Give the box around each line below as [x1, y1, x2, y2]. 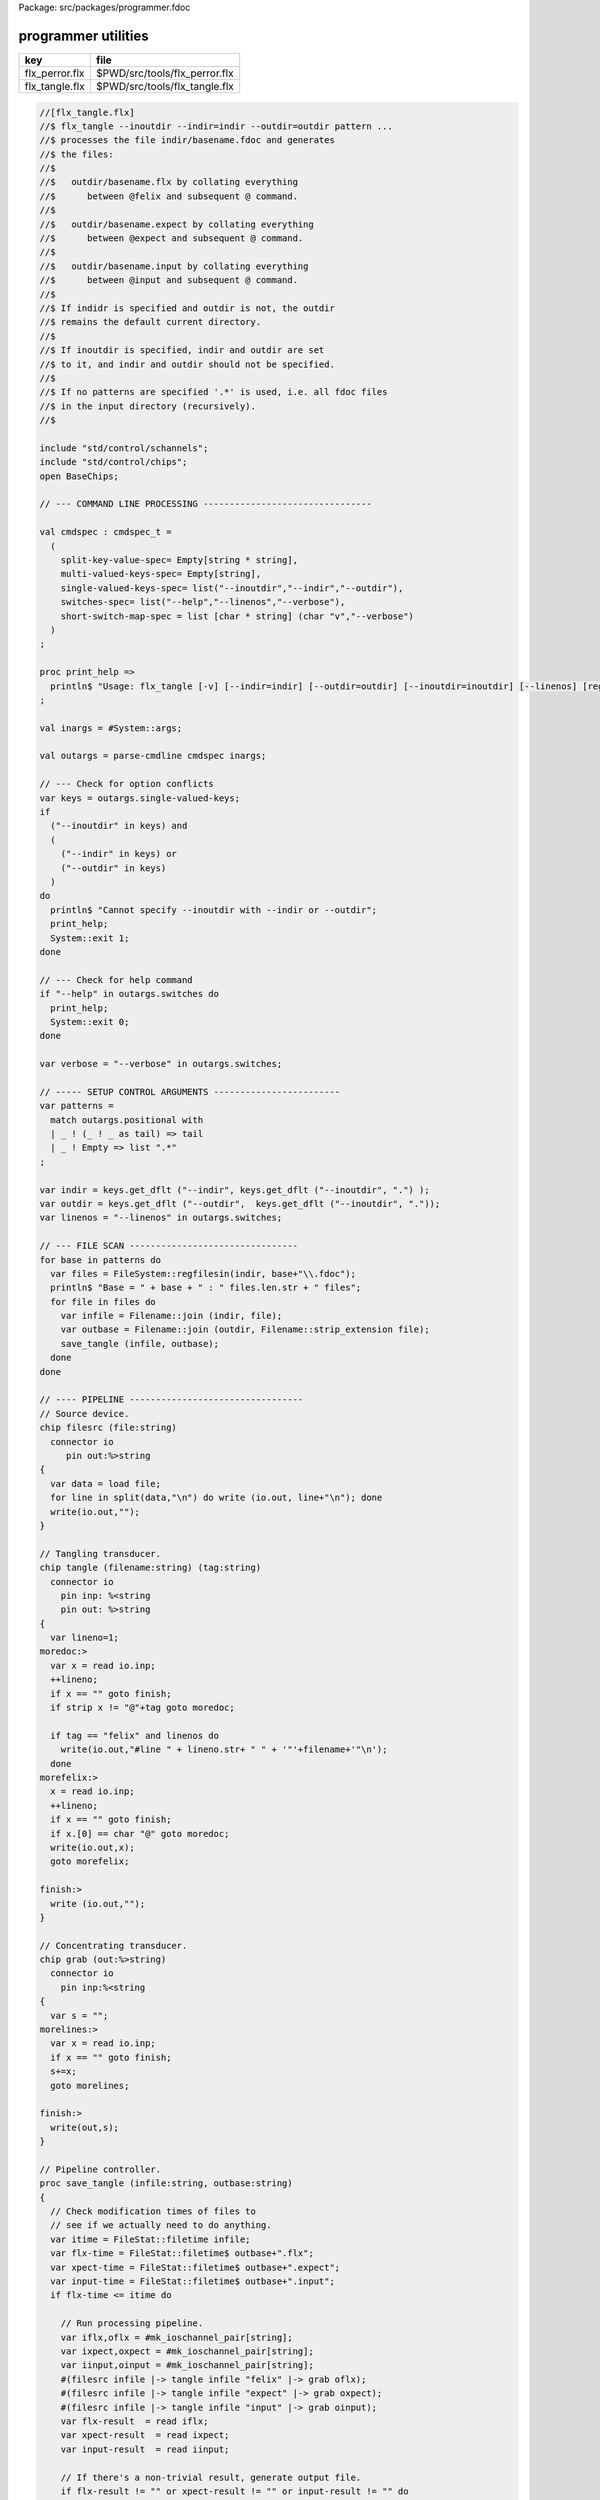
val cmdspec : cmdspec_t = [39, 526, 172, 538]
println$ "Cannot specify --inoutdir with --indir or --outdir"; [50, 904, 378, 915]
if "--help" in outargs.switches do [39, 988, 220, 1000]
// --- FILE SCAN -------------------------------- [39, 1240, 299, 1252]
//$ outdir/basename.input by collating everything [39, 260, 309, 272]
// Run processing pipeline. [60, 2318, 204, 2329]
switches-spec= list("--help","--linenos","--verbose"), [60, 596, 346, 608]
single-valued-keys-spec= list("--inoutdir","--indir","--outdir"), [60, 582, 404, 594]
